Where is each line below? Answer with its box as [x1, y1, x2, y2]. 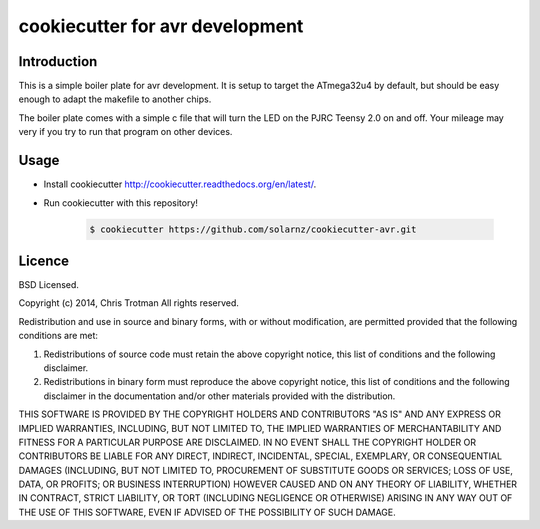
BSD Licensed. [18, 279, 80, 291]
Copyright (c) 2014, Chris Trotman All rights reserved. [18, 297, 240, 309]
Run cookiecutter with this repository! [43, 196, 199, 209]
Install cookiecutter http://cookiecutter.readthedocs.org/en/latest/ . [43, 178, 317, 190]
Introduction [18, 53, 98, 70]
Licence [18, 252, 70, 269]
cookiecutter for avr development [18, 15, 304, 37]
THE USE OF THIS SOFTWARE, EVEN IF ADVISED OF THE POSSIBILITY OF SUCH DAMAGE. [18, 506, 397, 518]
